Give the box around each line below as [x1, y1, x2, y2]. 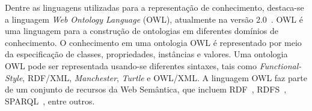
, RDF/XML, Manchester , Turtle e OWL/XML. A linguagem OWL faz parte [22, 71, 307, 84]
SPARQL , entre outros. [5, 94, 95, 107]
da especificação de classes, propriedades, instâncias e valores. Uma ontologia [5, 48, 288, 60]
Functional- [259, 59, 302, 72]
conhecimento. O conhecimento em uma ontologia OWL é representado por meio [5, 36, 302, 48]
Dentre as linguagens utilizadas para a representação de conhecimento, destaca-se [5, 1, 304, 13]
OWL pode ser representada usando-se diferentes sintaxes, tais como [5, 59, 257, 72]
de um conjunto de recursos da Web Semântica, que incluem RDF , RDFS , [5, 83, 287, 95]
